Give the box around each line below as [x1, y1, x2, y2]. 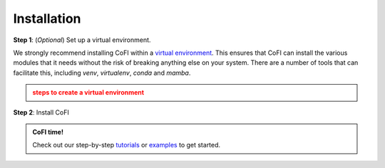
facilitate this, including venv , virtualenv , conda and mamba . [13, 68, 191, 77]
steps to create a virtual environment [32, 88, 145, 97]
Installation [13, 11, 81, 26]
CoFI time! [32, 127, 64, 136]
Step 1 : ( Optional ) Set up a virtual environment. [13, 36, 151, 44]
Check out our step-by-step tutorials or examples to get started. [32, 141, 221, 149]
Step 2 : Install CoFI [13, 107, 69, 117]
